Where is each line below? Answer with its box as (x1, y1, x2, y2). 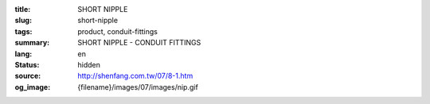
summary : (14, 38, 50, 48)
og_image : (14, 82, 51, 91)
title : (14, 5, 31, 13)
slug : (14, 16, 32, 25)
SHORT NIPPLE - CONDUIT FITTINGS (77, 38, 201, 48)
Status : (14, 60, 40, 69)
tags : (14, 26, 33, 36)
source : (14, 71, 41, 81)
